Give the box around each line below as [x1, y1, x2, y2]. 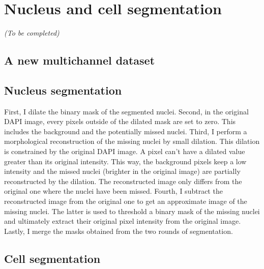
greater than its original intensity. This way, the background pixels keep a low [4, 156, 247, 166]
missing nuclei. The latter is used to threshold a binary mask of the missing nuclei [4, 205, 260, 216]
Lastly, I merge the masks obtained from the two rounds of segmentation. [4, 225, 233, 236]
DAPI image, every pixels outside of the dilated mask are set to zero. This [4, 116, 236, 127]
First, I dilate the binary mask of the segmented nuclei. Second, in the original [4, 106, 249, 116]
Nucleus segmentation [4, 82, 122, 98]
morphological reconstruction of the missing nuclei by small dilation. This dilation [4, 136, 260, 146]
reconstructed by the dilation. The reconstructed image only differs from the [4, 175, 242, 186]
